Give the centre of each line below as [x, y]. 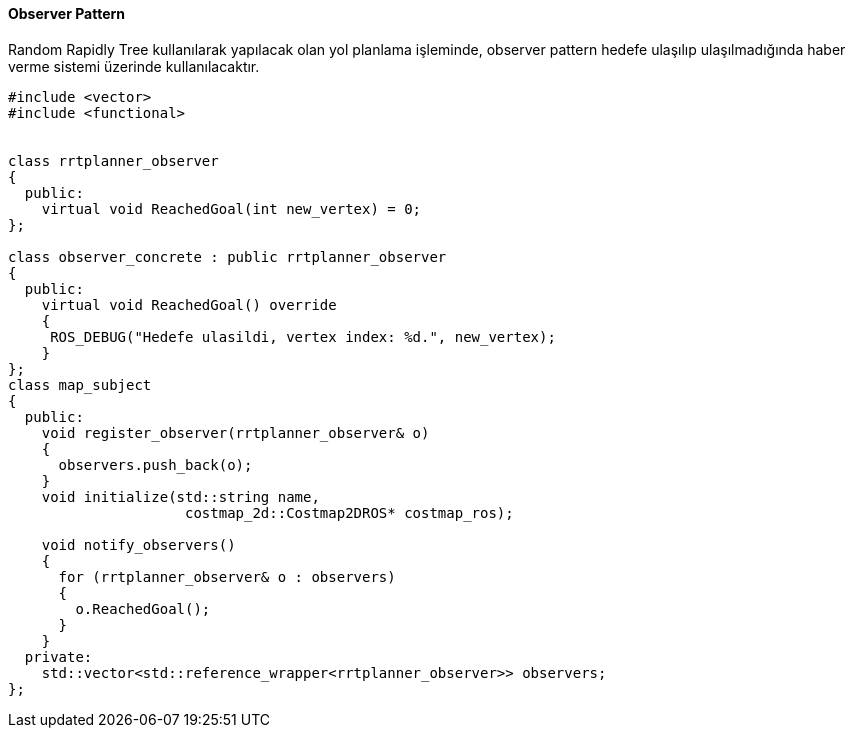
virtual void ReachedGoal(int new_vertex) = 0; [231, 208]
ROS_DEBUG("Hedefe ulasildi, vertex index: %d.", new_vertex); [303, 336]
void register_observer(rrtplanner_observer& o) [235, 432]
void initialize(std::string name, [180, 496]
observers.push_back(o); [155, 464]
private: [58, 656]
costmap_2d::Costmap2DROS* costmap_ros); [349, 512]
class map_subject [80, 384]
